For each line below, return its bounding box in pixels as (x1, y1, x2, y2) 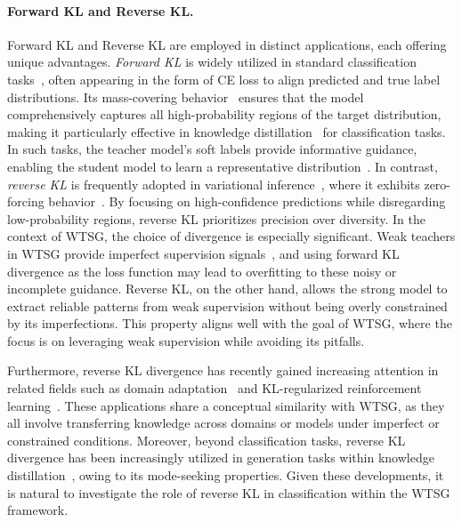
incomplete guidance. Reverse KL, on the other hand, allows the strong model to (7, 279, 448, 298)
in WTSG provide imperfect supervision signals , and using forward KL (7, 244, 400, 262)
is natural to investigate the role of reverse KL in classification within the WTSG (7, 483, 450, 502)
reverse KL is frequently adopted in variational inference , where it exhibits (7, 174, 420, 193)
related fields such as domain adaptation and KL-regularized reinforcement (7, 379, 422, 398)
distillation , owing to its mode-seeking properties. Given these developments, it (7, 466, 444, 485)
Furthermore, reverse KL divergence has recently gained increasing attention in (7, 361, 439, 380)
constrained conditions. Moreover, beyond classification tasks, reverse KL (7, 430, 406, 449)
